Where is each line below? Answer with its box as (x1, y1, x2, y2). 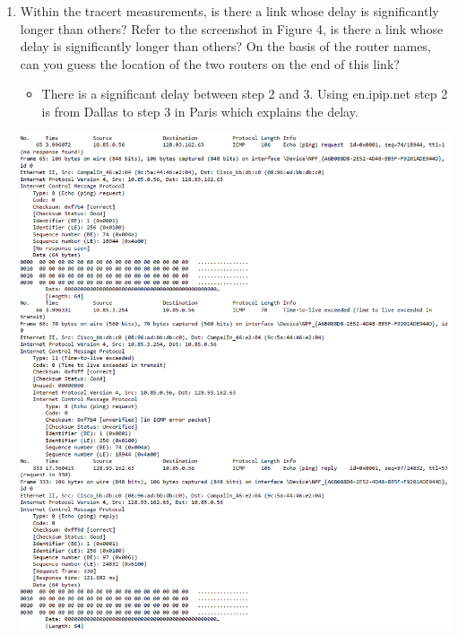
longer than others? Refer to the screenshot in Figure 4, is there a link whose (20, 19, 444, 38)
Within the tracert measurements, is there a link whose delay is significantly (20, 2, 439, 20)
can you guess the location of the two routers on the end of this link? (20, 54, 400, 73)
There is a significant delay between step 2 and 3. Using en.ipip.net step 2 (41, 84, 448, 103)
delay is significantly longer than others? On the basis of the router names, (20, 37, 431, 56)
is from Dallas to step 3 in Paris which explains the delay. (41, 101, 359, 120)
